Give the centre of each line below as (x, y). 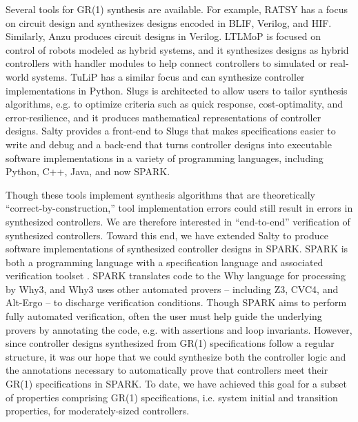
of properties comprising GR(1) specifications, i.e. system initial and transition (172, 397)
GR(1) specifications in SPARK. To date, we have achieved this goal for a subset (176, 384)
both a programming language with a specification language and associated (165, 262)
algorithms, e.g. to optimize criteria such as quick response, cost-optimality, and (175, 104)
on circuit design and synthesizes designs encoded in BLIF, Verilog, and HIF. (169, 22)
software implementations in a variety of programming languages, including (165, 158)
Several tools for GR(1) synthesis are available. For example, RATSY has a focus (177, 9)
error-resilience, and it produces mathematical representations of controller (163, 117)
